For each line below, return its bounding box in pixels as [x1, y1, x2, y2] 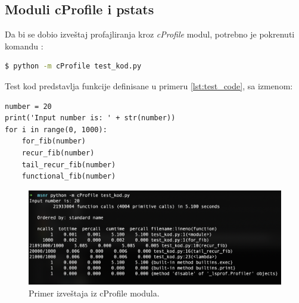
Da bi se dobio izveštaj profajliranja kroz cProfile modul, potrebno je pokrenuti [5, 28, 295, 40]
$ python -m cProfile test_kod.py [5, 62, 142, 71]
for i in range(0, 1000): [5, 125, 107, 134]
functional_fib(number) [21, 172, 116, 181]
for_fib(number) [21, 137, 86, 146]
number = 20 [5, 102, 52, 111]
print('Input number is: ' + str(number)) [5, 114, 176, 123]
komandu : [5, 39, 43, 52]
